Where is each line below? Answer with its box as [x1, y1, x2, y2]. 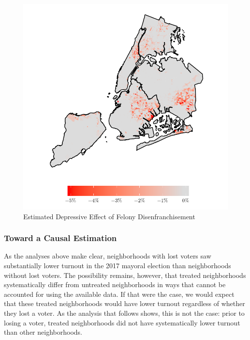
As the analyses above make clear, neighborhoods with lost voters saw [4, 251, 211, 261]
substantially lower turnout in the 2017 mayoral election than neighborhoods [4, 260, 231, 270]
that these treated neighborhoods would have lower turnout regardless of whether [4, 298, 245, 308]
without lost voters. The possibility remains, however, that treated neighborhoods [4, 270, 246, 280]
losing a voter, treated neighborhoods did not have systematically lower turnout [4, 317, 240, 327]
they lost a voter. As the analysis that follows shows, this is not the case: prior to [4, 308, 245, 318]
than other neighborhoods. [4, 327, 82, 337]
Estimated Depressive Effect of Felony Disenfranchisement [23, 211, 195, 221]
